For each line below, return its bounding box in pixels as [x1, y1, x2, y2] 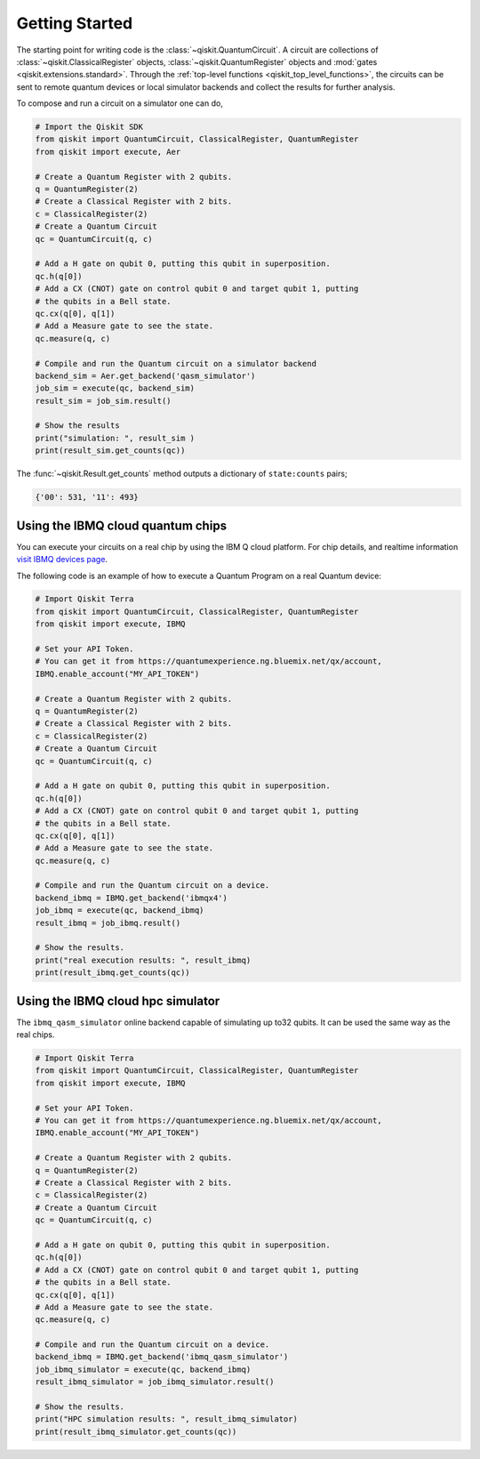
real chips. [16, 1029, 55, 1040]
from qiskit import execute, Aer [35, 147, 181, 157]
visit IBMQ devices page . [16, 554, 108, 565]
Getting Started [16, 13, 133, 33]
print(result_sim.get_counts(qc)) [35, 446, 186, 455]
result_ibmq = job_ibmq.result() [35, 917, 181, 928]
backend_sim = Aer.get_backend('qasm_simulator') [35, 370, 256, 381]
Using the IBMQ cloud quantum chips [16, 518, 227, 533]
